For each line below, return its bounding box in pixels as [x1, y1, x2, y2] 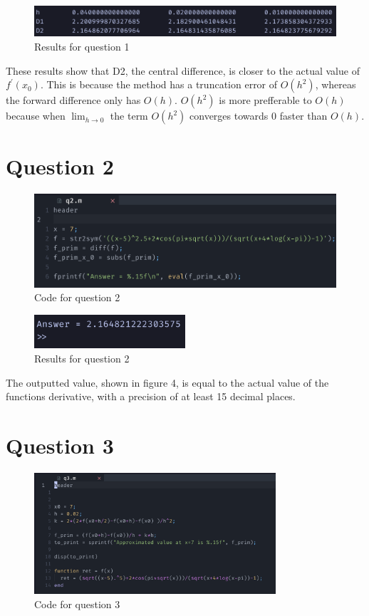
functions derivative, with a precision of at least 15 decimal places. [6, 389, 296, 404]
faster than [279, 108, 328, 123]
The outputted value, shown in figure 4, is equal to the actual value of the [6, 375, 329, 390]
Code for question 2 [34, 290, 120, 305]
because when [6, 108, 66, 123]
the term [110, 108, 148, 123]
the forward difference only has [6, 93, 141, 108]
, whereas [315, 77, 356, 92]
